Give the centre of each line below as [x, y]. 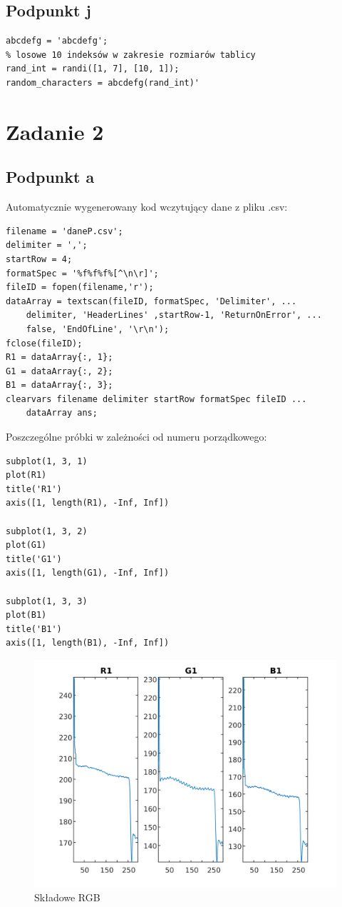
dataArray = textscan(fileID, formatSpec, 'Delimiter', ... [151, 301]
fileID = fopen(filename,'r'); [80, 287]
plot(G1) [26, 545]
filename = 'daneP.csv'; [64, 231]
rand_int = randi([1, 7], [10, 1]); [93, 69]
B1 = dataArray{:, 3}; [59, 385]
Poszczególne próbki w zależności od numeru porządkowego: [136, 437]
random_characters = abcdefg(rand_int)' [103, 82]
